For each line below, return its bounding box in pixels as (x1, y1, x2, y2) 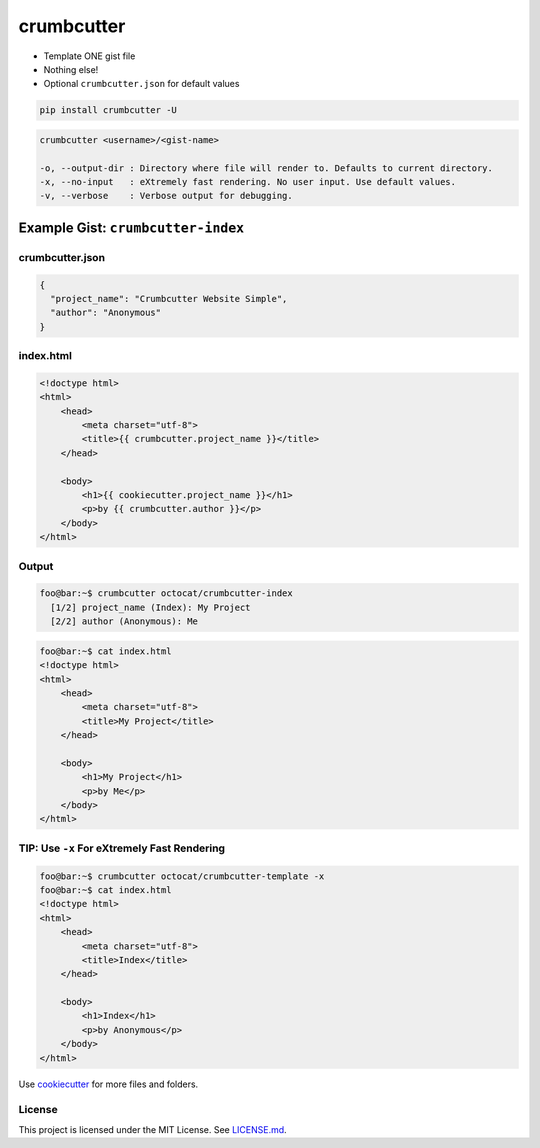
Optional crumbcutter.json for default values (43, 78, 240, 90)
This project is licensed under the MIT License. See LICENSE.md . (18, 1123, 287, 1135)
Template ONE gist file (43, 50, 136, 62)
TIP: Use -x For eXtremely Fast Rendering (18, 841, 225, 855)
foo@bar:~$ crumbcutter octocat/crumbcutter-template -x (39, 870, 325, 882)
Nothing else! (43, 63, 99, 75)
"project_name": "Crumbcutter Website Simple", (50, 293, 288, 304)
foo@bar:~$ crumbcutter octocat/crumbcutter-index (39, 588, 294, 599)
